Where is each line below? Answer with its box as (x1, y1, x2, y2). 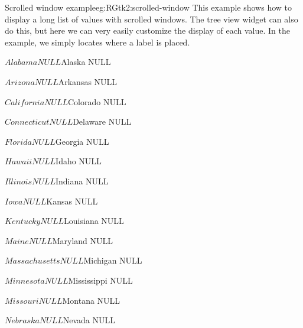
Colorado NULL (68, 95, 126, 108)
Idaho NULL (56, 155, 102, 167)
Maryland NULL (52, 234, 113, 246)
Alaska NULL (61, 56, 111, 68)
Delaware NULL (73, 115, 132, 128)
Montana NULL (62, 294, 120, 306)
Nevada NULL (63, 314, 115, 326)
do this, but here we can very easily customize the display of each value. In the (5, 24, 290, 37)
